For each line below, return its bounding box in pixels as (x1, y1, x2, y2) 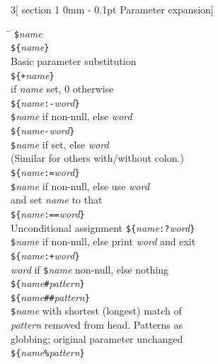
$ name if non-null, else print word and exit (11, 234, 196, 249)
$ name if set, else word (11, 136, 109, 151)
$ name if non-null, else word (11, 109, 132, 124)
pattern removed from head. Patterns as (11, 317, 183, 332)
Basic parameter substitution (11, 53, 137, 68)
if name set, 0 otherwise (11, 81, 114, 96)
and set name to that (11, 192, 103, 207)
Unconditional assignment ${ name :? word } (11, 220, 195, 235)
